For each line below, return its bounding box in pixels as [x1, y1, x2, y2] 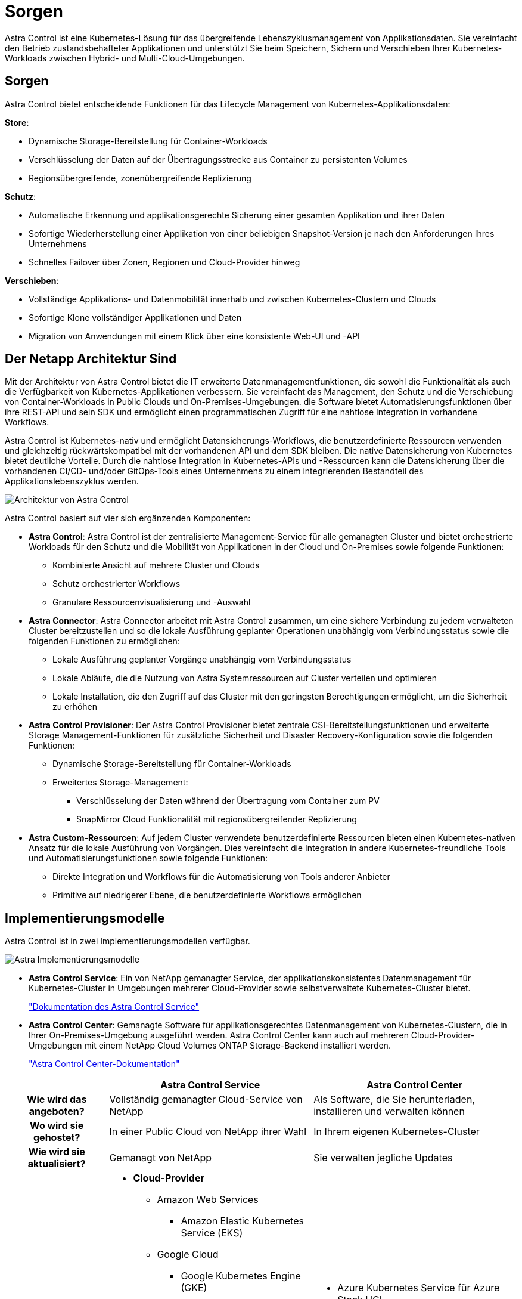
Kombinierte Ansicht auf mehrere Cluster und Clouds [52, 560, 260, 571]
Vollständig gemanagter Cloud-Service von [109, 1093, 303, 1106]
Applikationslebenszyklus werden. [5, 476, 139, 487]
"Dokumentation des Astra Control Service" [29, 1001, 200, 1012]
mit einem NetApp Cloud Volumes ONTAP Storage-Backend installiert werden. [84, 1040, 391, 1051]
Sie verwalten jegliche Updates [313, 1152, 453, 1164]
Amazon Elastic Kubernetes [181, 1215, 304, 1227]
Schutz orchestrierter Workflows [52, 579, 181, 589]
